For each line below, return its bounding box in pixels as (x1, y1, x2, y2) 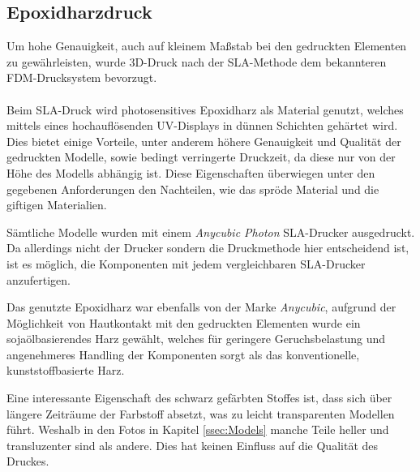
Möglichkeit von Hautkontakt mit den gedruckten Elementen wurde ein (6, 314, 361, 331)
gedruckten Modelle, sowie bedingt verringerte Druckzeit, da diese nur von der (6, 148, 396, 165)
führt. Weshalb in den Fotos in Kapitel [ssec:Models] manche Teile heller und (6, 421, 389, 438)
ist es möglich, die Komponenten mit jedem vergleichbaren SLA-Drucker (6, 255, 366, 272)
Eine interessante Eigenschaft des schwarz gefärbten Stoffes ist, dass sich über (6, 389, 392, 406)
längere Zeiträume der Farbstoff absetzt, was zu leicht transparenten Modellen (6, 405, 395, 422)
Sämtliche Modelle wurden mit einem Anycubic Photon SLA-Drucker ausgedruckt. (6, 223, 415, 240)
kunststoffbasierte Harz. (6, 362, 125, 379)
